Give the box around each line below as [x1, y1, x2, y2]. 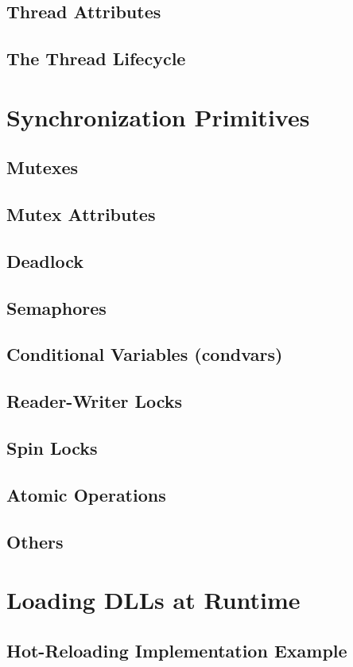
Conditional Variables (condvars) [6, 342, 283, 366]
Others [6, 529, 64, 553]
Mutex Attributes [6, 202, 156, 227]
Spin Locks [6, 436, 98, 460]
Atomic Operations [6, 482, 166, 506]
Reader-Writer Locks [6, 389, 183, 413]
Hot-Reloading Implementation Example [6, 638, 347, 662]
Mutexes [6, 155, 79, 180]
